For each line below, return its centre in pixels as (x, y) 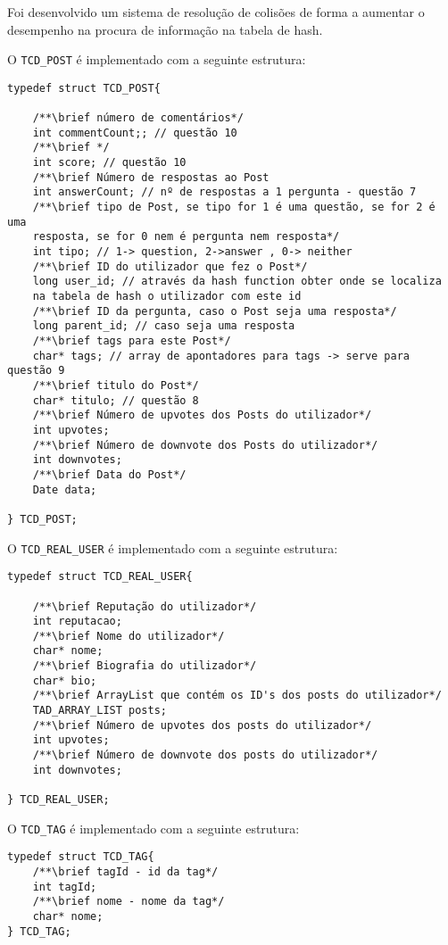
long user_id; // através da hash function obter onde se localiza (237, 282)
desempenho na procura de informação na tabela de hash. (165, 29)
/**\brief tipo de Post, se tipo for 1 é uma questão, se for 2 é (234, 207)
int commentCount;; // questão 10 (135, 133)
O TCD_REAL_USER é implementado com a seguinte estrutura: (173, 547)
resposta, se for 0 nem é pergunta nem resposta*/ (186, 237)
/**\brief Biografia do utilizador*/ (145, 666)
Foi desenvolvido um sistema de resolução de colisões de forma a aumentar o (216, 12)
